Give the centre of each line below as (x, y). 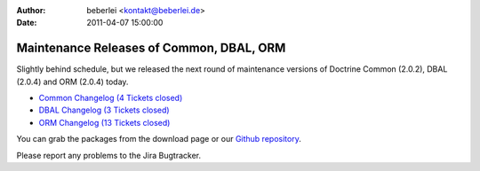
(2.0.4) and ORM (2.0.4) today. (72, 82)
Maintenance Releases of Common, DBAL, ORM (151, 48)
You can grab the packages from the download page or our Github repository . (159, 139)
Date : (27, 23)
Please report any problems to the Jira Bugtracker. (109, 155)
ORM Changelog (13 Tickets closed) (104, 122)
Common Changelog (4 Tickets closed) (111, 98)
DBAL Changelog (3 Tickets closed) (104, 110)
